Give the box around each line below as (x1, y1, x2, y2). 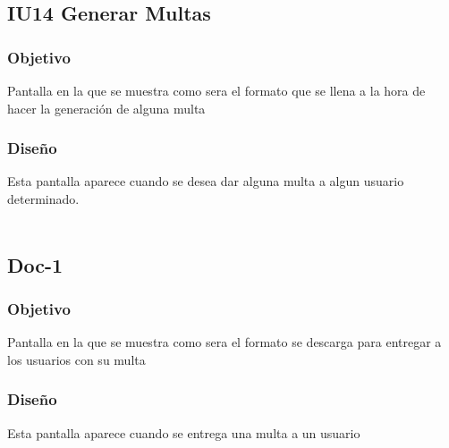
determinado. (7, 190, 80, 207)
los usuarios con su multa (7, 350, 146, 368)
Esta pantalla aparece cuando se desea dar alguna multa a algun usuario (7, 172, 404, 190)
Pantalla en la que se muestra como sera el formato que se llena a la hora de (7, 81, 426, 99)
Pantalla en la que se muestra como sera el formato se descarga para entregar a (7, 333, 442, 351)
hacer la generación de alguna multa (7, 98, 206, 117)
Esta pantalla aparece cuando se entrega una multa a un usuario (7, 423, 360, 442)
